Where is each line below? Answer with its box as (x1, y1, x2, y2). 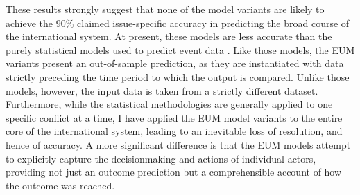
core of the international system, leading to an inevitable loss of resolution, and (6, 124, 343, 138)
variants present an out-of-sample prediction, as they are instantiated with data (6, 56, 344, 71)
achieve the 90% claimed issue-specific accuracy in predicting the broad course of (6, 15, 350, 30)
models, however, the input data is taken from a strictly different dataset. (6, 83, 318, 98)
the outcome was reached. (6, 178, 115, 192)
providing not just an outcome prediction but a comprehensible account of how (6, 165, 342, 179)
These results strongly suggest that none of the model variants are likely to (6, 2, 325, 16)
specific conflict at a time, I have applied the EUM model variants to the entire (6, 110, 343, 124)
